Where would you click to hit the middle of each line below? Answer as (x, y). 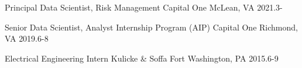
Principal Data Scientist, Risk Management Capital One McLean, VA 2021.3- (144, 7)
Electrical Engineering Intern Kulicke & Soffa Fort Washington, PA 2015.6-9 (142, 58)
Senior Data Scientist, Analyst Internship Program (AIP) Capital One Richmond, (151, 27)
